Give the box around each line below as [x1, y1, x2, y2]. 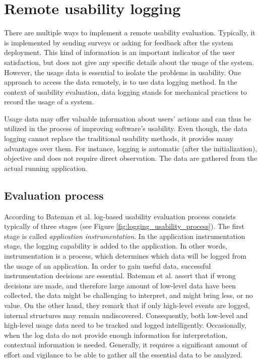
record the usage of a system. [4, 96, 94, 107]
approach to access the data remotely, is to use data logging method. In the [4, 77, 237, 87]
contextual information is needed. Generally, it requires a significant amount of [4, 339, 247, 350]
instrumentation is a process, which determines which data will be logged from [4, 251, 247, 261]
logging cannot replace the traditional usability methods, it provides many [4, 133, 233, 144]
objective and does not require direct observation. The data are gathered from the [4, 153, 257, 163]
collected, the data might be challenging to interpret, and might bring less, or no [4, 290, 253, 300]
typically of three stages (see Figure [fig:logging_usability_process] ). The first [4, 221, 244, 231]
